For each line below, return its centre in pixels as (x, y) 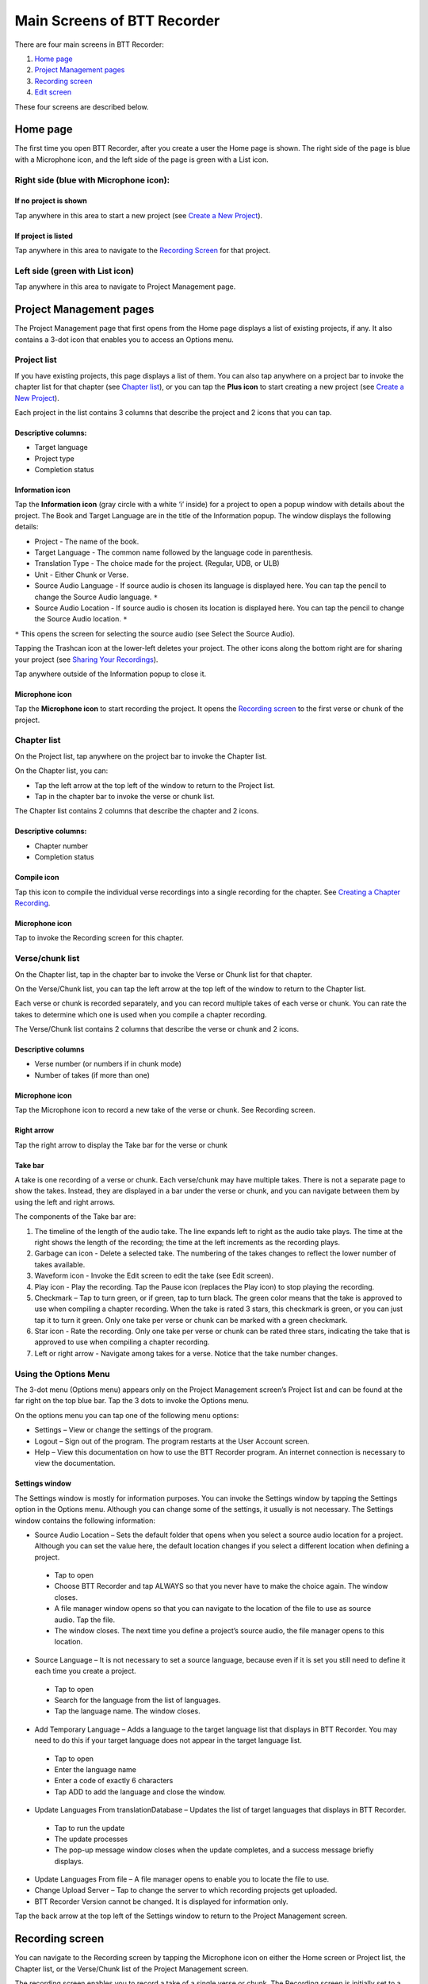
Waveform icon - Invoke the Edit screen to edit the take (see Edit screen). (154, 1276)
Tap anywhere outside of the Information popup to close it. (111, 674)
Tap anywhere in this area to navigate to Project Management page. (125, 286)
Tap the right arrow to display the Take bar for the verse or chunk (121, 1145)
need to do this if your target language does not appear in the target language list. (168, 1740)
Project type (54, 458)
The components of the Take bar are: (75, 1217)
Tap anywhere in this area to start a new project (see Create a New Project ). (139, 215)
